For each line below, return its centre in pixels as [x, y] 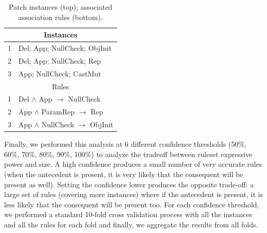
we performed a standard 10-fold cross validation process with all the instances [128, 214]
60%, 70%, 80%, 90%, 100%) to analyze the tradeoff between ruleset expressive [128, 154]
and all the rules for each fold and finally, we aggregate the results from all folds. [131, 224]
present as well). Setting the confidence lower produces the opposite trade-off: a [129, 184]
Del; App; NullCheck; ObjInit [65, 48]
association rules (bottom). [61, 17]
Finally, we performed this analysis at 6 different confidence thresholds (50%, [125, 144]
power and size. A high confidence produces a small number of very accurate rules [133, 164]
